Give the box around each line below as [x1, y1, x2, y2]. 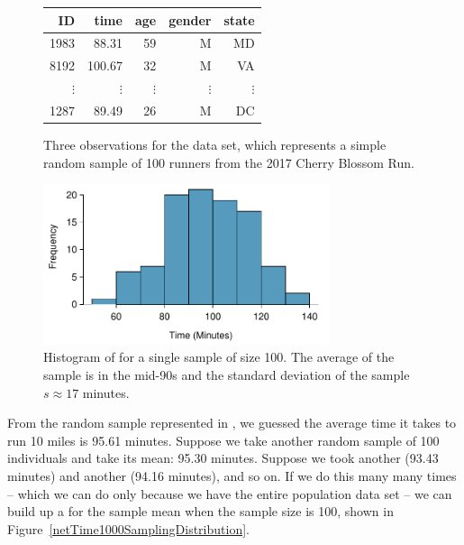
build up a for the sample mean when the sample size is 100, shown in [7, 502, 394, 521]
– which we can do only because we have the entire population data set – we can [7, 484, 452, 503]
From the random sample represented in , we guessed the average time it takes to [7, 413, 457, 432]
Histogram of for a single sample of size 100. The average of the [43, 347, 395, 366]
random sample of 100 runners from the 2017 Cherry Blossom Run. [43, 152, 414, 171]
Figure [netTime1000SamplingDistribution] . [7, 519, 250, 538]
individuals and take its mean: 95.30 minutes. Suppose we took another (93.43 [7, 448, 439, 467]
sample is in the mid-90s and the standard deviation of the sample [43, 365, 410, 383]
